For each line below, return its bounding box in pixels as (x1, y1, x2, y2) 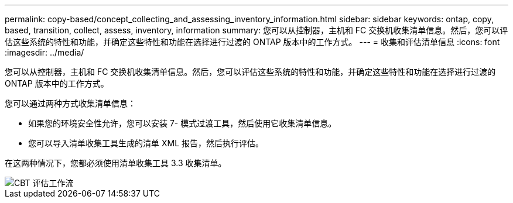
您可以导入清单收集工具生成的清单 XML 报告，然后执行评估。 (28, 138, 264, 148)
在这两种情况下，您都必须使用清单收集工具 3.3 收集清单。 (5, 158, 227, 168)
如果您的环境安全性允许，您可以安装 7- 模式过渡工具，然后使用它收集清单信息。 (28, 118, 337, 128)
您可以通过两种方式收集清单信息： (5, 98, 136, 108)
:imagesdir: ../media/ (5, 47, 84, 57)
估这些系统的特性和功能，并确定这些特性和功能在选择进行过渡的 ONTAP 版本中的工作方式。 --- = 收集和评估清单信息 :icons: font (5, 37, 500, 47)
